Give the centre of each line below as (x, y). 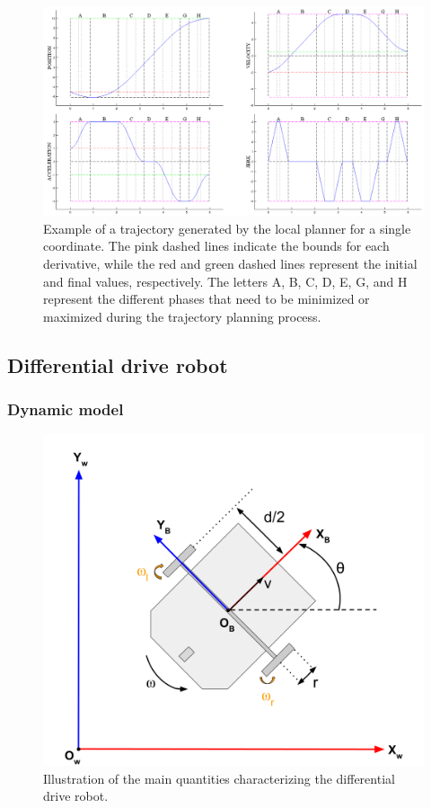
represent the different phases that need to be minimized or (207, 299)
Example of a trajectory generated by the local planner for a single (227, 228)
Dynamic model (66, 409)
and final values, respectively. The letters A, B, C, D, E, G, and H (225, 281)
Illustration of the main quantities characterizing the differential (219, 778)
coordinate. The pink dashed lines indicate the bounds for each (216, 246)
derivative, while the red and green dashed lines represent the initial (230, 264)
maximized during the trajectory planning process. (182, 316)
